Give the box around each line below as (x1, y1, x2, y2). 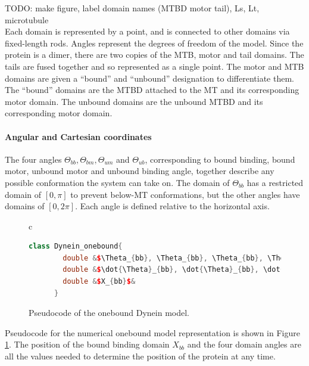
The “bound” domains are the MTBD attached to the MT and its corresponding (5, 83, 299, 96)
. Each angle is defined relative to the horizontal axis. (75, 200, 270, 212)
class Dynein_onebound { (29, 242, 123, 251)
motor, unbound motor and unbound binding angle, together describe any (5, 165, 274, 177)
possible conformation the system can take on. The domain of (5, 176, 230, 188)
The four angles (5, 153, 62, 165)
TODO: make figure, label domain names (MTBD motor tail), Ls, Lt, (5, 2, 260, 14)
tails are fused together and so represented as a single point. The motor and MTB (5, 60, 304, 72)
